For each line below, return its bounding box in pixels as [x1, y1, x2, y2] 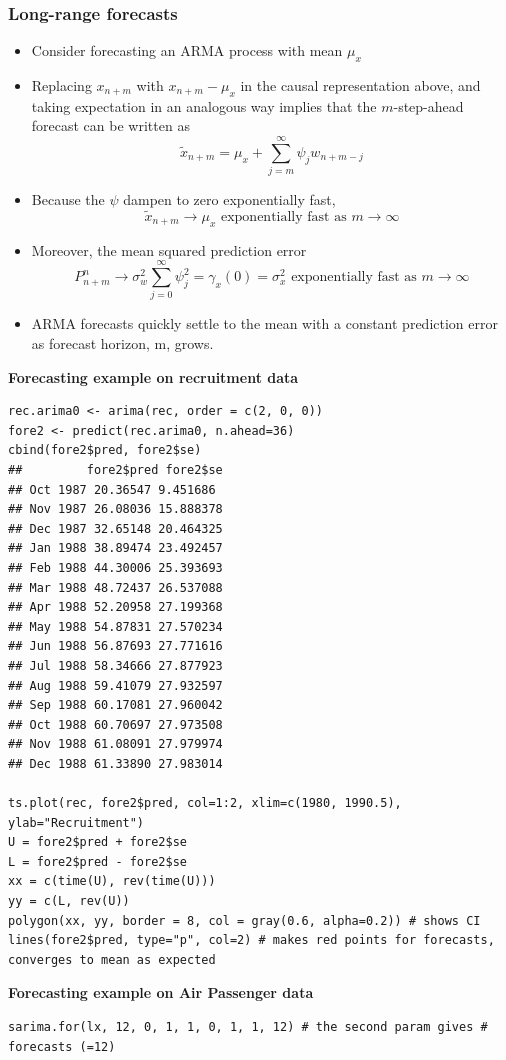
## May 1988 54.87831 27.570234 [8, 619, 223, 634]
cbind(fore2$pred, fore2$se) [8, 443, 202, 458]
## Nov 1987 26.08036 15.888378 [8, 502, 223, 517]
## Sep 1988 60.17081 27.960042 [8, 698, 223, 713]
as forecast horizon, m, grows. [31, 333, 214, 354]
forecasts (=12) [8, 1039, 116, 1054]
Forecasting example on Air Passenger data [8, 982, 314, 1003]
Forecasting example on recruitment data [8, 366, 299, 387]
